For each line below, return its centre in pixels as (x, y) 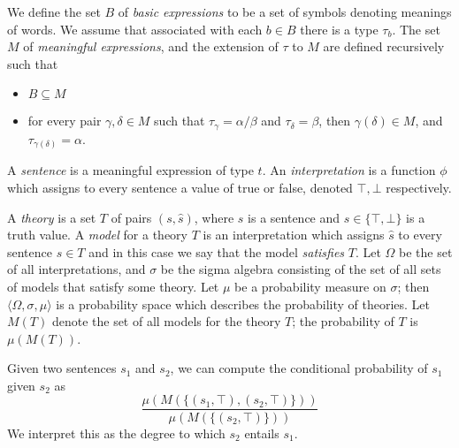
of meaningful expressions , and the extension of (151, 46)
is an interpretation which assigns (294, 235)
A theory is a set (52, 217)
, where (214, 217)
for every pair (65, 121)
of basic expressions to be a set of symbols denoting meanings (285, 11)
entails (262, 433)
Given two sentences (62, 368)
